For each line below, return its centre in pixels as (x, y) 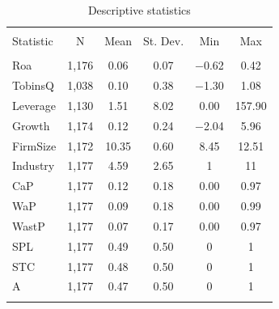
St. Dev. (164, 41)
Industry (34, 165)
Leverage (34, 105)
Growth (31, 125)
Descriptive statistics (139, 10)
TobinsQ (33, 85)
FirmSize (34, 145)
